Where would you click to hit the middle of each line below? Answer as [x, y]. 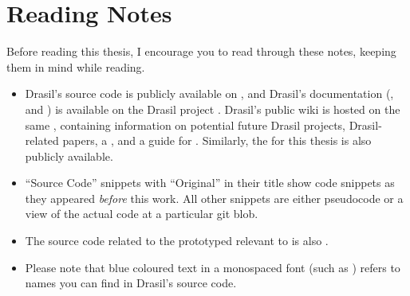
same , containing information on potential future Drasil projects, [185, 125]
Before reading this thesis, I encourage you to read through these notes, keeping [201, 51]
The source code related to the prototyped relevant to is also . [177, 241]
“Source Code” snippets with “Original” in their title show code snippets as [210, 183]
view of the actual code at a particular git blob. [142, 214]
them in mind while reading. [76, 66]
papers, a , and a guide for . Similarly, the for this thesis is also [217, 140]
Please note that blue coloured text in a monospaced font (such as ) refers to [213, 267]
